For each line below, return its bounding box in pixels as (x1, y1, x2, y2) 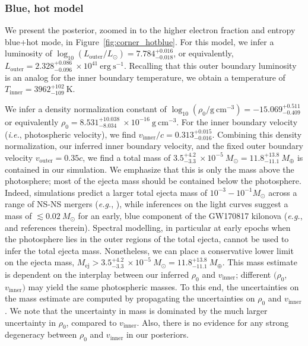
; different (236, 268, 271, 280)
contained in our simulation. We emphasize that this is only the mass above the (5, 163, 294, 175)
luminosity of (5, 47, 52, 59)
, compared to (66, 316, 117, 328)
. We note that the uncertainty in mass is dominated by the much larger (5, 304, 268, 316)
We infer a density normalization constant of (5, 102, 167, 115)
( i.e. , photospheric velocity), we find (5, 128, 136, 140)
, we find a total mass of (82, 151, 171, 163)
